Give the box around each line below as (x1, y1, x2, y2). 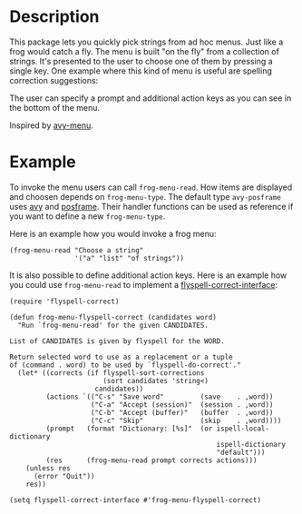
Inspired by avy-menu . (9, 120, 93, 131)
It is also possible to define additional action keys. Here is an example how (9, 270, 287, 281)
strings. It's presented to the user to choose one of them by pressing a (9, 55, 274, 66)
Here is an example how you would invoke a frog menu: (9, 228, 217, 239)
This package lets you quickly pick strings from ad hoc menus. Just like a (9, 36, 284, 47)
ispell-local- (216, 424, 270, 433)
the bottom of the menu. (9, 102, 101, 113)
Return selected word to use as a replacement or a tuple (9, 352, 233, 361)
